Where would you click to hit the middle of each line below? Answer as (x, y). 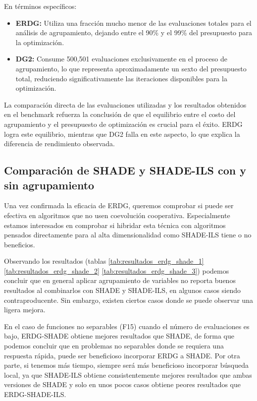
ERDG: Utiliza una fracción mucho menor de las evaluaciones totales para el (133, 23)
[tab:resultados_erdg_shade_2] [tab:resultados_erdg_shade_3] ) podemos (117, 270)
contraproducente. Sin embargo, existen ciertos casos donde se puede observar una (129, 300)
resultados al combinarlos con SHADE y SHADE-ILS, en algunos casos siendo (122, 290)
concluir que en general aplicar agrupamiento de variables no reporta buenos (120, 280)
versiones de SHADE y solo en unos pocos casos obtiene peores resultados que (123, 384)
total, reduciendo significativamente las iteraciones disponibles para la (121, 78)
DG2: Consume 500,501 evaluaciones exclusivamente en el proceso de (121, 59)
